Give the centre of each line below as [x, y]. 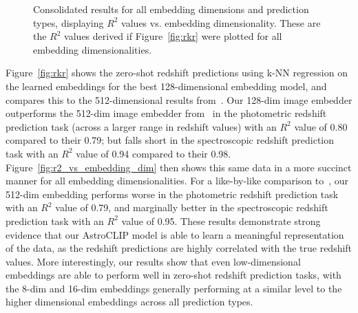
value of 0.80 [321, 126]
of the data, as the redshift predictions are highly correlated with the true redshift [179, 248]
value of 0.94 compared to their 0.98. [154, 153]
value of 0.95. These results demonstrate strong [221, 220]
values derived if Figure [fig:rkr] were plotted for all [173, 36]
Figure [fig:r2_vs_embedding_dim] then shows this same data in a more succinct [179, 167]
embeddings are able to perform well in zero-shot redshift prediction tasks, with [173, 275]
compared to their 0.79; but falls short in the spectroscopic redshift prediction [170, 140]
